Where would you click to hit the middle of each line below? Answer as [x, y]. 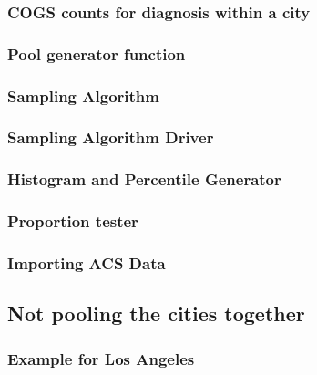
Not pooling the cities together [156, 313]
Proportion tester [73, 221]
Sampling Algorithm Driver [111, 137]
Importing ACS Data [87, 262]
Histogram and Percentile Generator [144, 179]
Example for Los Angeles [101, 358]
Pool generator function [97, 53]
